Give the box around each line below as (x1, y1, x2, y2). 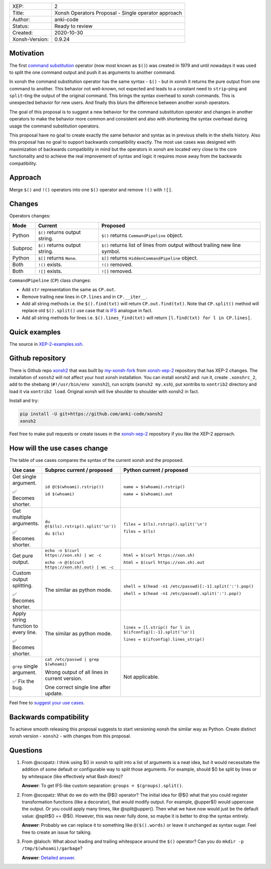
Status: (12, 23, 30, 30)
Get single (12, 473, 37, 480)
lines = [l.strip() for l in (123, 625, 190, 630)
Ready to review (54, 23, 93, 30)
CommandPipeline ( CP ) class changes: (9, 277, 91, 283)
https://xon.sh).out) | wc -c (45, 564, 114, 570)
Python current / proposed (123, 466, 188, 473)
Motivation (9, 49, 44, 58)
